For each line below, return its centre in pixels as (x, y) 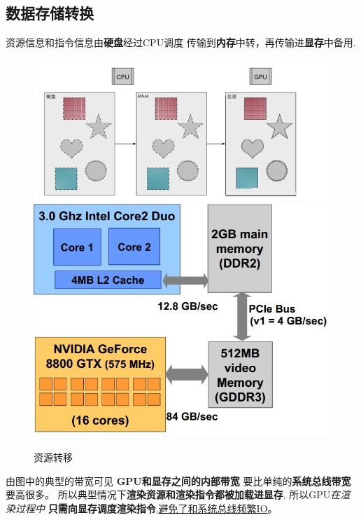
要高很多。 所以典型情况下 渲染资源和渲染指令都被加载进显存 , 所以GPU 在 (173, 494)
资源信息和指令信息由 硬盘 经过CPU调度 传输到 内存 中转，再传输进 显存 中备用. (181, 42)
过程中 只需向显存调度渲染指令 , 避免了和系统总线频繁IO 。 (146, 508)
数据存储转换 (50, 13)
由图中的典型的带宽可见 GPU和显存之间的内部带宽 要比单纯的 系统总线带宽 (178, 480)
